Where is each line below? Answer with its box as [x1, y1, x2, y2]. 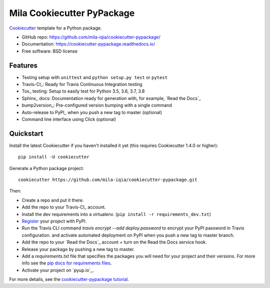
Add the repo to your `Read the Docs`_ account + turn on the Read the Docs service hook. [21, 239, 207, 245]
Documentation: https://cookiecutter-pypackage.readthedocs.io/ [21, 41, 155, 47]
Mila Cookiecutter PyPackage [9, 7, 135, 18]
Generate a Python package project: [9, 165, 84, 171]
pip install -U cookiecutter [18, 154, 89, 160]
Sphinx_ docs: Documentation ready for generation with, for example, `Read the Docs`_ [21, 95, 201, 101]
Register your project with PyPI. [21, 218, 87, 224]
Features [9, 61, 37, 69]
